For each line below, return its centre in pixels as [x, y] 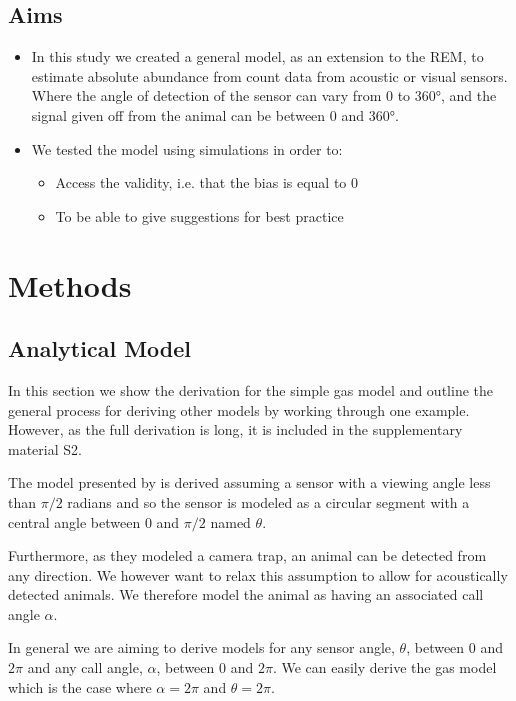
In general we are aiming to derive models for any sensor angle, [201, 647]
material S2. [45, 448]
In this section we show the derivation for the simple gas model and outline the [250, 389]
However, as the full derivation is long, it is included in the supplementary [235, 429]
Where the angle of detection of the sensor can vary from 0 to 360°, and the [264, 95]
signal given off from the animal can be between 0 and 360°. [215, 114]
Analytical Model [100, 348]
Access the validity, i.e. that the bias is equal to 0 [207, 182]
